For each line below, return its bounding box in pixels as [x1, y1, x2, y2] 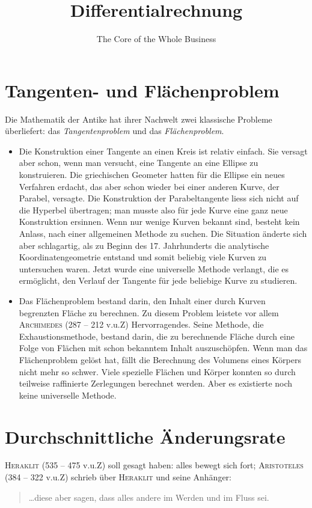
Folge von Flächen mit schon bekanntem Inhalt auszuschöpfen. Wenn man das [19, 341, 308, 354]
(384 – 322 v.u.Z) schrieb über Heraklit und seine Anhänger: [5, 471, 231, 483]
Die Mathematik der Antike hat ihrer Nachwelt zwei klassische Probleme [5, 112, 272, 125]
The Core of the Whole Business [96, 32, 216, 45]
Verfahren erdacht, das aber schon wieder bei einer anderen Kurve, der [19, 180, 280, 192]
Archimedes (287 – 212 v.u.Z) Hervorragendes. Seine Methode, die [19, 318, 264, 331]
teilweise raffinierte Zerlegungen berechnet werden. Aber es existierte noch [19, 377, 293, 390]
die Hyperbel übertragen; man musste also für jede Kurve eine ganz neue [19, 203, 288, 216]
